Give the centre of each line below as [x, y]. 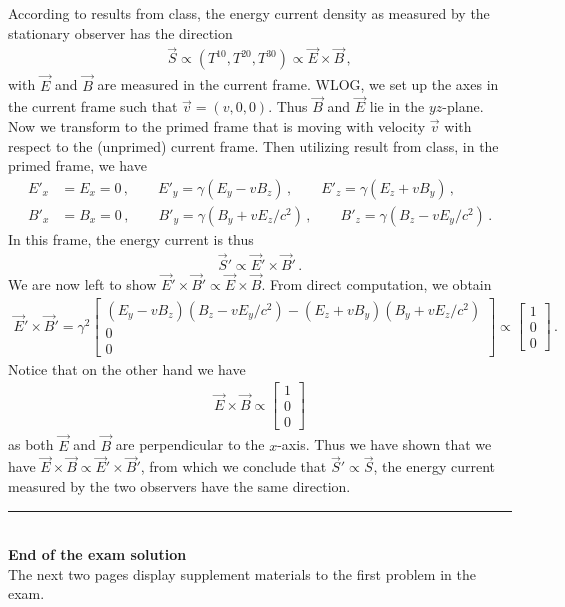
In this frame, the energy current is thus [131, 238]
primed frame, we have [77, 165]
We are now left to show [82, 283]
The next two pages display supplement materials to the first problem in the [242, 573]
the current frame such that [93, 106]
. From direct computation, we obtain [376, 283]
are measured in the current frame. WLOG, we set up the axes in [298, 84]
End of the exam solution [97, 554]
